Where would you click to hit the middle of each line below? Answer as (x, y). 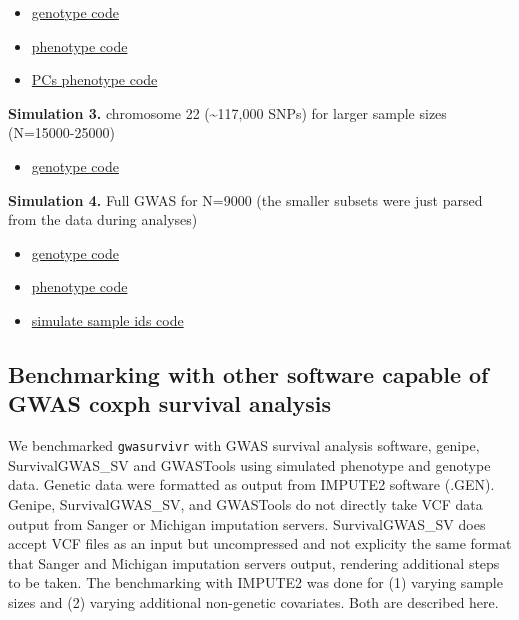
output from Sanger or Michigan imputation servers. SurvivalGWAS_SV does (247, 523)
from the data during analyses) (103, 219)
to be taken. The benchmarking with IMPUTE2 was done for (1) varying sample (255, 582)
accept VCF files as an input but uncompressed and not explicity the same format (260, 543)
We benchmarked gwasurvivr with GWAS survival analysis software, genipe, (244, 445)
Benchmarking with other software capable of (248, 373)
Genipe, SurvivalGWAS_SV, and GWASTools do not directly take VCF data (245, 503)
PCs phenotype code (94, 79)
